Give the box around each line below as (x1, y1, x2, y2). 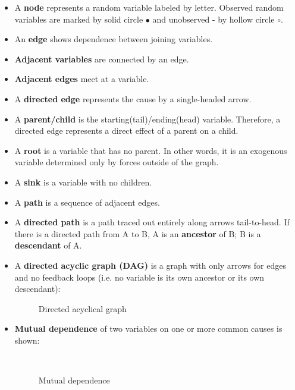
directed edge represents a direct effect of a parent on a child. (14, 124, 238, 137)
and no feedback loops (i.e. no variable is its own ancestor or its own (14, 271, 265, 283)
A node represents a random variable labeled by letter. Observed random (14, 1, 284, 13)
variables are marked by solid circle (14, 12, 143, 25)
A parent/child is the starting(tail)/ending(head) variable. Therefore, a (14, 112, 281, 125)
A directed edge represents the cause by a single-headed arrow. (14, 92, 252, 105)
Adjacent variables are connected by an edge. (14, 52, 189, 65)
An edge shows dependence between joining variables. (14, 33, 213, 45)
